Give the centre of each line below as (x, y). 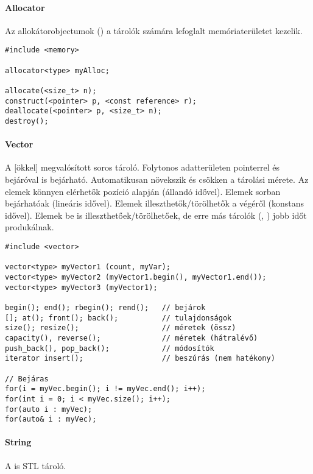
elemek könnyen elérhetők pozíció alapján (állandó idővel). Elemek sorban (143, 191)
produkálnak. (30, 227)
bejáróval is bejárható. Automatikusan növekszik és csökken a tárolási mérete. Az (157, 179)
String (18, 442)
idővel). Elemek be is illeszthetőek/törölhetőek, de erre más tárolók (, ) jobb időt (156, 215)
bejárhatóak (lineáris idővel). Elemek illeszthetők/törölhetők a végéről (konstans (155, 203)
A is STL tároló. (36, 465)
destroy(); (27, 121)
